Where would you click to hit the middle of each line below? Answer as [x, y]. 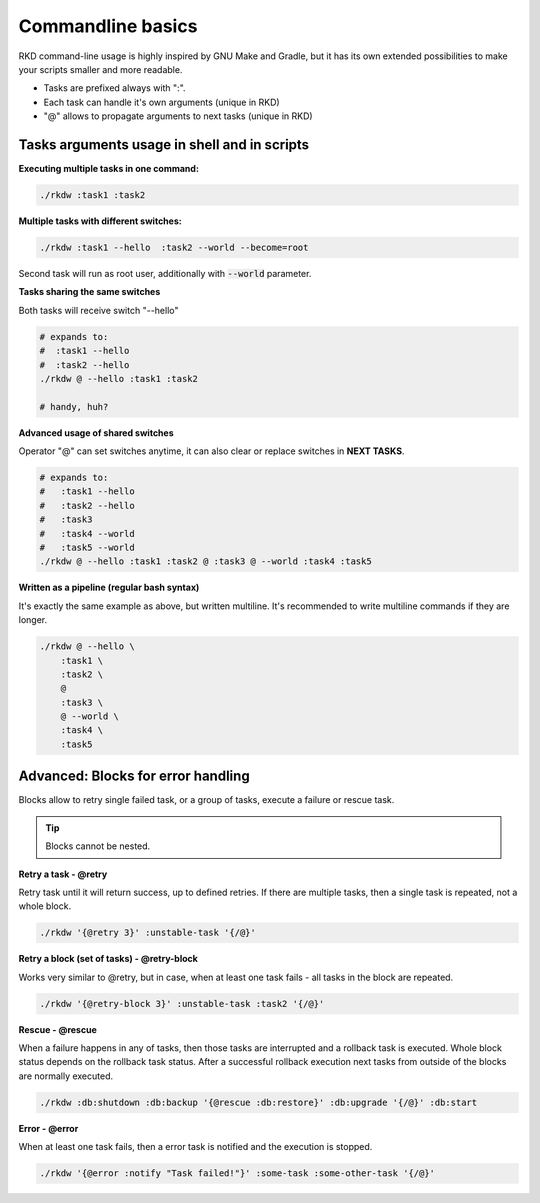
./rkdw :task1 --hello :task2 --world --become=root [174, 247]
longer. [33, 620]
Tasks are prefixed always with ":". [114, 88]
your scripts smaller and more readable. [100, 69]
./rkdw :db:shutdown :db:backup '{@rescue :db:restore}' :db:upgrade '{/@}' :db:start [258, 1102]
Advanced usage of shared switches [96, 432]
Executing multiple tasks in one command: [109, 169]
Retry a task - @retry [63, 874]
